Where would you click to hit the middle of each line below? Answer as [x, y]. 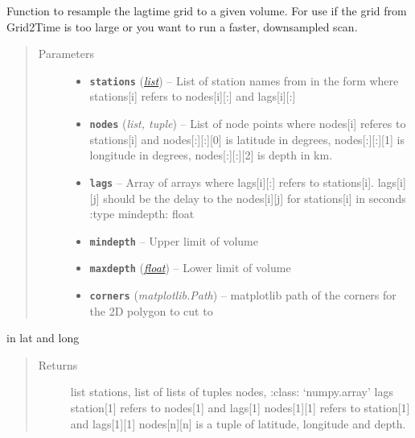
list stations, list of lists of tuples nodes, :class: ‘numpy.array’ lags [232, 392]
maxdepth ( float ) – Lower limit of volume [190, 268]
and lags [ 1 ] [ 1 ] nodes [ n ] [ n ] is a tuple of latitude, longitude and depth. [238, 423]
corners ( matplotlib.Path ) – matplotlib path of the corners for [243, 295]
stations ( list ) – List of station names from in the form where [244, 80]
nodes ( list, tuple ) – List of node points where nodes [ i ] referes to [248, 124]
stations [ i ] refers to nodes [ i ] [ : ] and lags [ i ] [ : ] [193, 96]
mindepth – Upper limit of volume [174, 240]
